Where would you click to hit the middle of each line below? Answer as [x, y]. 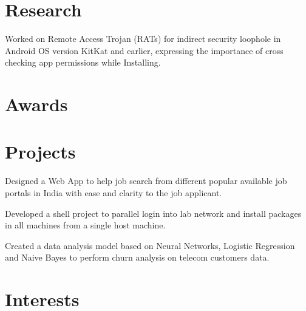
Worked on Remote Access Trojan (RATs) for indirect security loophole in [143, 39]
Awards [36, 104]
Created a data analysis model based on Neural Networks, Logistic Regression [150, 245]
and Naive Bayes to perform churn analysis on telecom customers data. [137, 257]
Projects [40, 152]
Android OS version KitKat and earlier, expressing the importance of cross [144, 50]
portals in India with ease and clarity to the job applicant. [114, 193]
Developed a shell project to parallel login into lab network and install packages [153, 213]
